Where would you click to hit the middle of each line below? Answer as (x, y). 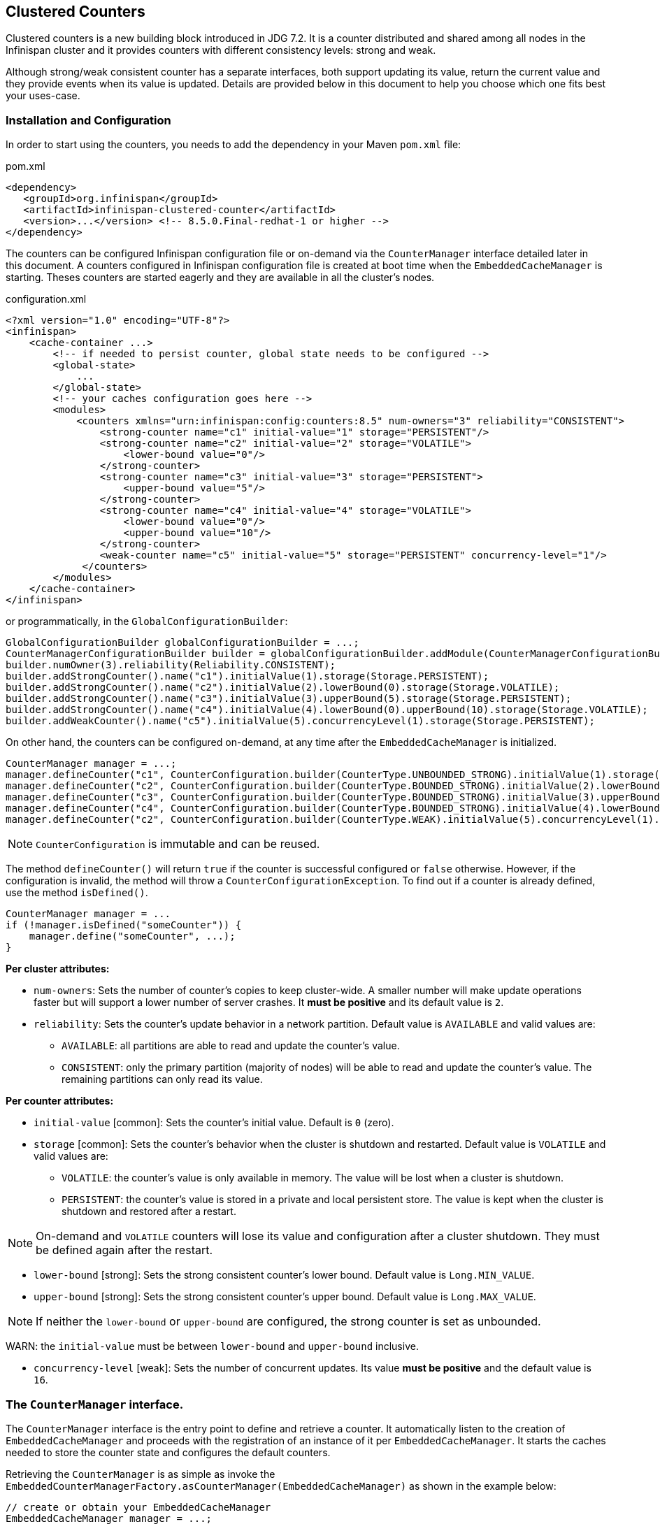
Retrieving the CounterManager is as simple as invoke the (141, 1474)
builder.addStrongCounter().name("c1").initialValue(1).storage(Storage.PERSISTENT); (247, 676)
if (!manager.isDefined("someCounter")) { (124, 925)
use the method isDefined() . (77, 893)
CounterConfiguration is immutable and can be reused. (178, 844)
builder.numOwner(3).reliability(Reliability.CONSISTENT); (171, 665)
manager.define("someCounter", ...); (132, 936)
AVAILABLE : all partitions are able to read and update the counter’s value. (231, 1046)
